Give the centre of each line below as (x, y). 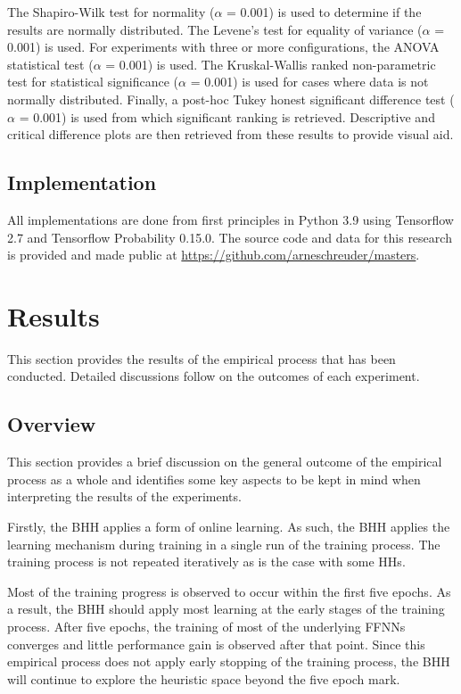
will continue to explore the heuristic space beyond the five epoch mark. (204, 678)
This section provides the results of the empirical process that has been (202, 358)
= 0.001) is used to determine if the (324, 12)
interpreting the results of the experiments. (124, 496)
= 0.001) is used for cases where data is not (309, 82)
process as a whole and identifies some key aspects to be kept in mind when (214, 479)
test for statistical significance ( (93, 82)
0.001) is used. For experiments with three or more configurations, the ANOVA (223, 47)
